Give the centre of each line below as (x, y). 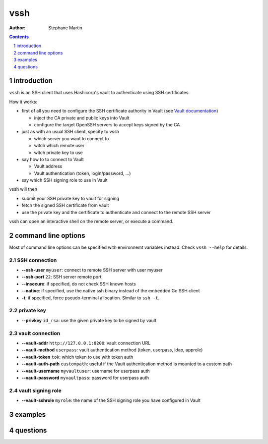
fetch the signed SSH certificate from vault (65, 205)
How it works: (23, 102)
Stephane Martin (65, 28)
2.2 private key (28, 311)
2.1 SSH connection (33, 260)
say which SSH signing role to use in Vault (65, 180)
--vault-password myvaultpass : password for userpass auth (85, 378)
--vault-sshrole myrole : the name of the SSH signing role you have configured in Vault (111, 400)
